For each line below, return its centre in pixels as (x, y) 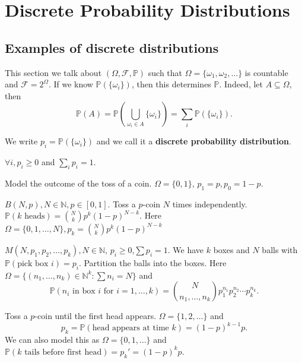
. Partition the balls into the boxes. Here (152, 262)
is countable (266, 72)
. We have (186, 249)
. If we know (71, 84)
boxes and (231, 249)
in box (84, 291)
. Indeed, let (241, 84)
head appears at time (131, 328)
